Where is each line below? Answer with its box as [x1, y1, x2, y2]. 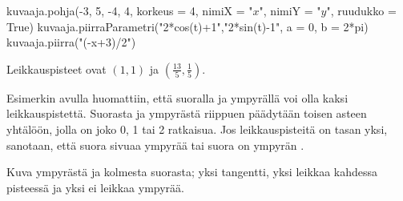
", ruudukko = [326, 2, 397, 18]
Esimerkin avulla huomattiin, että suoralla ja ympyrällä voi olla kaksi [6, 89, 349, 106]
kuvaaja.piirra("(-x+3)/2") [6, 34, 136, 50]
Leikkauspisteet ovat [6, 60, 107, 77]
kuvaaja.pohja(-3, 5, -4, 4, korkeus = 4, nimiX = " [6, 2, 253, 18]
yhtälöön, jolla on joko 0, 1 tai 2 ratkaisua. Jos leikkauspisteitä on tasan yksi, [6, 120, 388, 137]
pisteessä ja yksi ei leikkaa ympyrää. [6, 179, 184, 195]
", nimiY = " [259, 2, 321, 18]
